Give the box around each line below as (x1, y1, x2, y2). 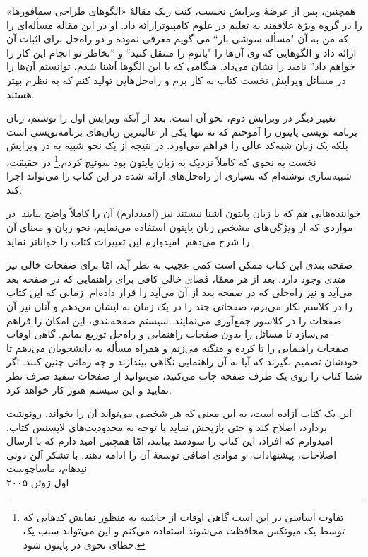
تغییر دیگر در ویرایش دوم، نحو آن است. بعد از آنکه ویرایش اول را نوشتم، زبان (6, 110, 336, 125)
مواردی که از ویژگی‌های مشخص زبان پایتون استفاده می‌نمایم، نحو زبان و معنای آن (6, 219, 353, 234)
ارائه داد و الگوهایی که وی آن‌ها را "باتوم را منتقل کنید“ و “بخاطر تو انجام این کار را (6, 45, 357, 59)
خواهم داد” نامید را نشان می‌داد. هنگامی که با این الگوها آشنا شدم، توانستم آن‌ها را (6, 59, 355, 74)
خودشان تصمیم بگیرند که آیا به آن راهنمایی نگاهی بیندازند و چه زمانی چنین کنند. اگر (6, 354, 359, 369)
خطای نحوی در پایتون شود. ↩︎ (23, 537, 146, 551)
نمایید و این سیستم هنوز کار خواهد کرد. (6, 382, 172, 397)
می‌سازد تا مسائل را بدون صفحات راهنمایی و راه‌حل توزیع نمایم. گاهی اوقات (6, 327, 329, 341)
